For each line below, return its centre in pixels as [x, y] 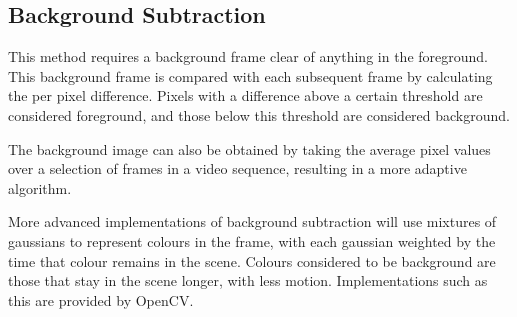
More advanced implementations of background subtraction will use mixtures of [252, 221]
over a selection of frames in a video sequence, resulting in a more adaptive [237, 168]
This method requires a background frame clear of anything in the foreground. [248, 56]
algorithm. [40, 187]
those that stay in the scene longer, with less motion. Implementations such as [248, 280]
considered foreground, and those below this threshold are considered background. [259, 114]
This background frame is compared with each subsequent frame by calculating [250, 75]
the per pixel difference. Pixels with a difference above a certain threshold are [245, 95]
